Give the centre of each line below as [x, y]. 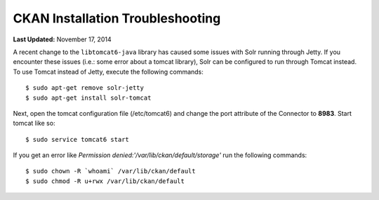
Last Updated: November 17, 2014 [62, 39]
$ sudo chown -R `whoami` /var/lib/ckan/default [111, 171]
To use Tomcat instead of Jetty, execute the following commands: [108, 72]
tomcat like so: [34, 124]
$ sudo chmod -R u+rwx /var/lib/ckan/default [105, 181]
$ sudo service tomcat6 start [78, 139]
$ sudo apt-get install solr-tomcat [88, 98]
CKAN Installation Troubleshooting [117, 18]
